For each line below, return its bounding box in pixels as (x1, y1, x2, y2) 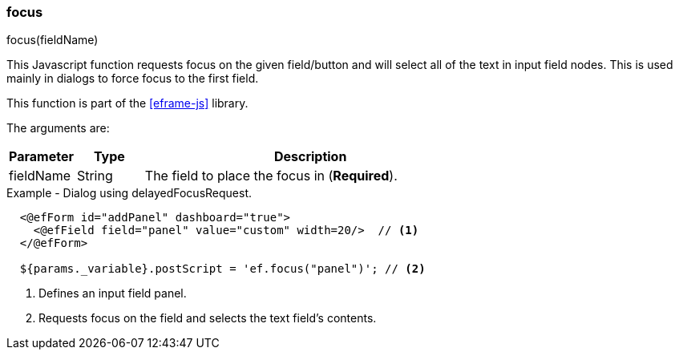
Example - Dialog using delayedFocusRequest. (6, 186, 253, 200)
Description (273, 148, 347, 165)
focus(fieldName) (6, 33, 99, 47)
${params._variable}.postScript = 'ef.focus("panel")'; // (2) (19, 262, 426, 276)
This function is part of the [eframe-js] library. (6, 96, 249, 111)
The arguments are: (6, 121, 110, 136)
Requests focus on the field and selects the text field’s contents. (38, 311, 377, 326)
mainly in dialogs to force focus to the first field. (6, 71, 259, 86)
